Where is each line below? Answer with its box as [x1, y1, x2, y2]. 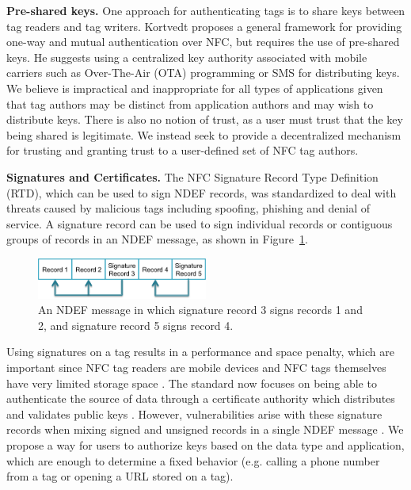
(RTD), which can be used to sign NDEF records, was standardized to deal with [6, 184, 397, 201]
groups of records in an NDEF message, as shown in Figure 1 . [6, 231, 308, 247]
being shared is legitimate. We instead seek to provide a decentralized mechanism [6, 126, 401, 143]
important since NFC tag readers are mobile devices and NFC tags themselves [6, 358, 386, 375]
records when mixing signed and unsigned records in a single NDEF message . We [6, 421, 404, 438]
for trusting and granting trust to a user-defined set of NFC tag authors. [6, 142, 359, 159]
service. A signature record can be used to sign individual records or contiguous [6, 215, 393, 232]
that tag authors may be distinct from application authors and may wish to [6, 95, 374, 112]
